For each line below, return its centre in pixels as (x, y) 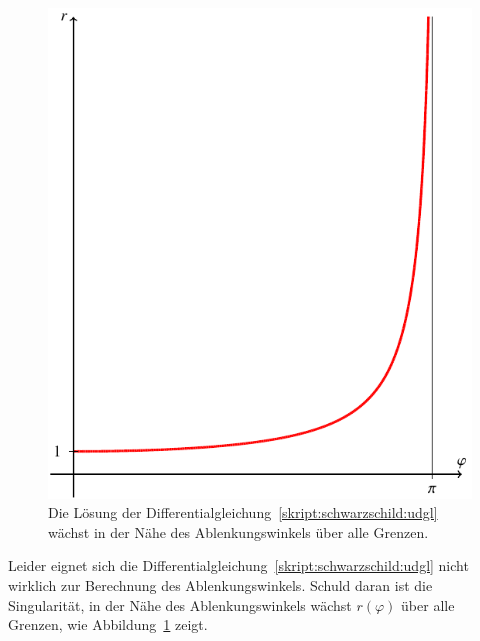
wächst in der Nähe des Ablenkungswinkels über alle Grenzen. (238, 531)
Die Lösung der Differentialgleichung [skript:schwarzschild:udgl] (243, 512)
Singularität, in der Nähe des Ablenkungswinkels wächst (180, 604)
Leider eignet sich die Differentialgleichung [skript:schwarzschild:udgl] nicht (238, 565)
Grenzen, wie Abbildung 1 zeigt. (108, 624)
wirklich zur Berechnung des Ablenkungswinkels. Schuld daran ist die (220, 584)
